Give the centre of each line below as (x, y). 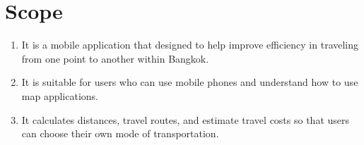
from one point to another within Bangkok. (115, 58)
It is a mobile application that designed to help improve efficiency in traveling (190, 45)
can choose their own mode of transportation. (120, 133)
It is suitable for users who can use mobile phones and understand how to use (190, 82)
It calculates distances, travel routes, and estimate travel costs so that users (186, 119)
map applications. (60, 95)
